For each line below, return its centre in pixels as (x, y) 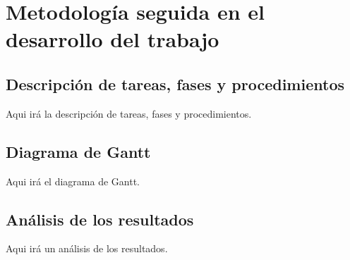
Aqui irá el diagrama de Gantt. (73, 181)
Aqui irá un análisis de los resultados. (87, 248)
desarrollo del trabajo (113, 39)
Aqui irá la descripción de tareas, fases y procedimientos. (129, 113)
